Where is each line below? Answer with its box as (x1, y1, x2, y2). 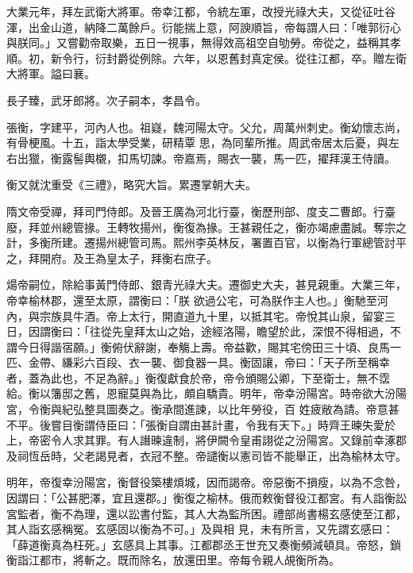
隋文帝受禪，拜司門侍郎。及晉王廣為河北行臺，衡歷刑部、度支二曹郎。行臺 (6, 202, 396, 219)
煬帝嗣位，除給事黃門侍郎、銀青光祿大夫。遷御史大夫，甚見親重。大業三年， (6, 276, 407, 293)
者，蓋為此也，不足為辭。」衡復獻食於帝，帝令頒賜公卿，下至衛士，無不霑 (6, 369, 390, 386)
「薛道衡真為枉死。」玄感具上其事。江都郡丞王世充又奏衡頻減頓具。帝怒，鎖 (6, 536, 401, 552)
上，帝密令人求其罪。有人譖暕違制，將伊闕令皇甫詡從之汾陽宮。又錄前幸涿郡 (6, 432, 407, 448)
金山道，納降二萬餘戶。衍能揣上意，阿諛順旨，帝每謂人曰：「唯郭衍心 (39, 18, 401, 35)
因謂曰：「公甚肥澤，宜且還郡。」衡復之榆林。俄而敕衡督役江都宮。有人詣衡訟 (6, 490, 407, 506)
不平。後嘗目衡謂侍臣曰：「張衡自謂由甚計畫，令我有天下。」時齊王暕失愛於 (6, 416, 396, 433)
